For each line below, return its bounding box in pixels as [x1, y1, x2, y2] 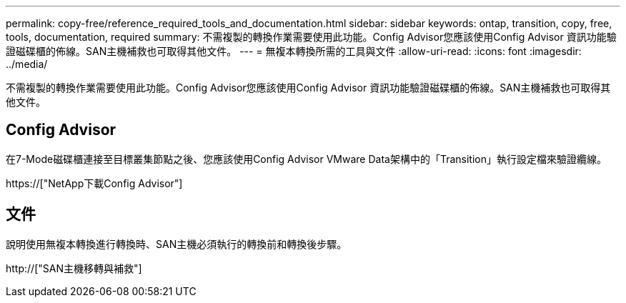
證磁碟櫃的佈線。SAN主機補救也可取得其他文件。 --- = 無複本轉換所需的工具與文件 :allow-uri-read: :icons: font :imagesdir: [6, 45, 582, 57]
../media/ [6, 58, 48, 70]
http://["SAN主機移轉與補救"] [6, 262, 142, 274]
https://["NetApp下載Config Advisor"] [6, 177, 183, 189]
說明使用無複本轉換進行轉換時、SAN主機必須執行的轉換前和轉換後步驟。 [6, 237, 347, 250]
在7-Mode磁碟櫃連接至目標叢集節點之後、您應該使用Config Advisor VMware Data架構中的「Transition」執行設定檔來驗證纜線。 [6, 152, 607, 165]
